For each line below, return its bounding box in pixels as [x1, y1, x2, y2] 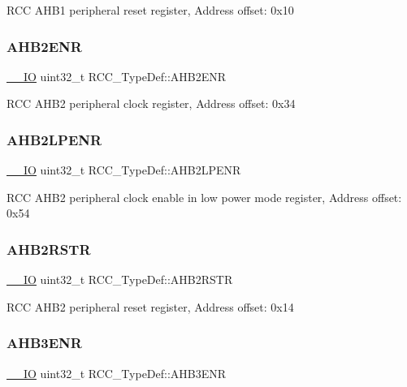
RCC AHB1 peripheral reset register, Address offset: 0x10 [6, 2, 294, 18]
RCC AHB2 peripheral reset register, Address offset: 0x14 [6, 298, 294, 315]
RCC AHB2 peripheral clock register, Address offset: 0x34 [6, 95, 296, 112]
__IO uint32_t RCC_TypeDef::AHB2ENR [6, 67, 227, 84]
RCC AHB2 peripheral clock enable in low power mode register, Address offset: [6, 188, 402, 205]
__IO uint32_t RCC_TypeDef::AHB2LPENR [6, 161, 241, 178]
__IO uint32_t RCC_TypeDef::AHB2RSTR [6, 271, 233, 288]
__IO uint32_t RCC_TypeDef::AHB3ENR [6, 364, 227, 381]
